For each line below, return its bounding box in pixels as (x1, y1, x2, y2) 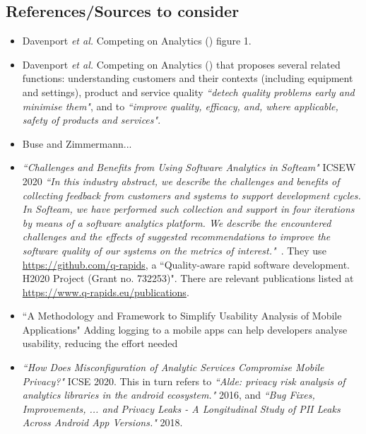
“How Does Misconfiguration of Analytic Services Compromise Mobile (22, 360, 324, 375)
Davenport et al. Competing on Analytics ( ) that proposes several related (22, 57, 341, 71)
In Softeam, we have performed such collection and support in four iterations (22, 201, 355, 216)
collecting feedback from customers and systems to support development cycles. (22, 187, 361, 202)
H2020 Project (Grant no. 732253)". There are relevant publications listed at (22, 271, 354, 286)
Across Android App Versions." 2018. (22, 415, 183, 430)
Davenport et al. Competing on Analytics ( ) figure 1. (22, 33, 252, 48)
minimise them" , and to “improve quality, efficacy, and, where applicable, (22, 98, 338, 113)
